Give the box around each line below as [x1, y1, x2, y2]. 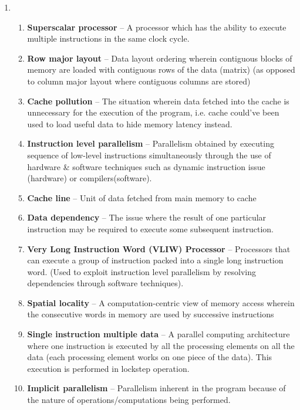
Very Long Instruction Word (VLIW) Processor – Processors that [27, 242, 291, 255]
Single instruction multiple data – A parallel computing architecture [27, 328, 290, 340]
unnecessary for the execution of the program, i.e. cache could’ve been [27, 106, 279, 118]
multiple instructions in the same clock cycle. [27, 32, 190, 45]
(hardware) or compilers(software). [27, 172, 152, 184]
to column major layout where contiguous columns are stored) [27, 74, 251, 87]
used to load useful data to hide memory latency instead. [27, 117, 232, 130]
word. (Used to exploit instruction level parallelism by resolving [27, 265, 256, 277]
